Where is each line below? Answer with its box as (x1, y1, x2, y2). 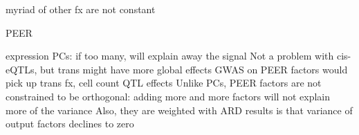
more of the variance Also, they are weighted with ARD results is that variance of (6, 102, 353, 117)
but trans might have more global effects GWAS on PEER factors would (40, 62, 348, 76)
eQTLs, (6, 62, 37, 76)
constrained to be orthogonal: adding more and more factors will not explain (6, 89, 330, 103)
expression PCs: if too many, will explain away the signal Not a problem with (6, 48, 334, 63)
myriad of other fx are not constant (6, 2, 156, 16)
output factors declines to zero (6, 116, 134, 131)
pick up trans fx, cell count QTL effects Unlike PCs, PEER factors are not (6, 75, 322, 90)
